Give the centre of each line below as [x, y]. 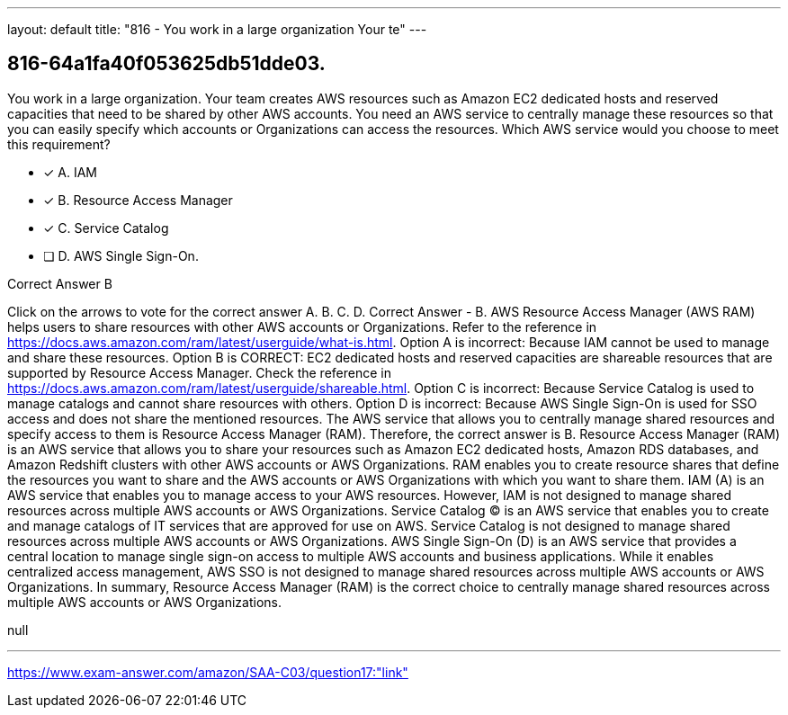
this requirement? [59, 144]
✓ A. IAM [71, 172]
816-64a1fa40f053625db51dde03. [166, 64]
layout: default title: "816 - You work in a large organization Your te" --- [217, 29]
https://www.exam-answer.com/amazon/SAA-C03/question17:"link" [208, 672]
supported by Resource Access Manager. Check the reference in [199, 372]
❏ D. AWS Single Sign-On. [121, 255]
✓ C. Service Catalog [106, 228]
